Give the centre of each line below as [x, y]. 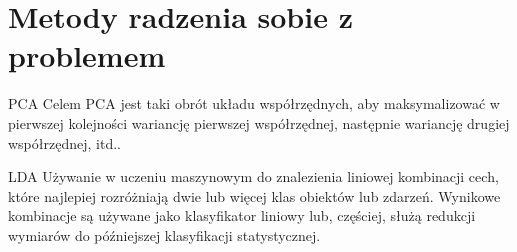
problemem [87, 55]
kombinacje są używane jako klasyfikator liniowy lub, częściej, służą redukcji [242, 215]
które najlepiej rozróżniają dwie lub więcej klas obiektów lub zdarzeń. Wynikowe [254, 195]
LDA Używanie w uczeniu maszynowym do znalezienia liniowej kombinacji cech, [253, 176]
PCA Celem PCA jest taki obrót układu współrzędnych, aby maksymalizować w [254, 103]
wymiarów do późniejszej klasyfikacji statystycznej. [164, 234]
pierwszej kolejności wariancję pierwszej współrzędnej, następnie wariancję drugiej [259, 122]
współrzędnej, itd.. [64, 142]
